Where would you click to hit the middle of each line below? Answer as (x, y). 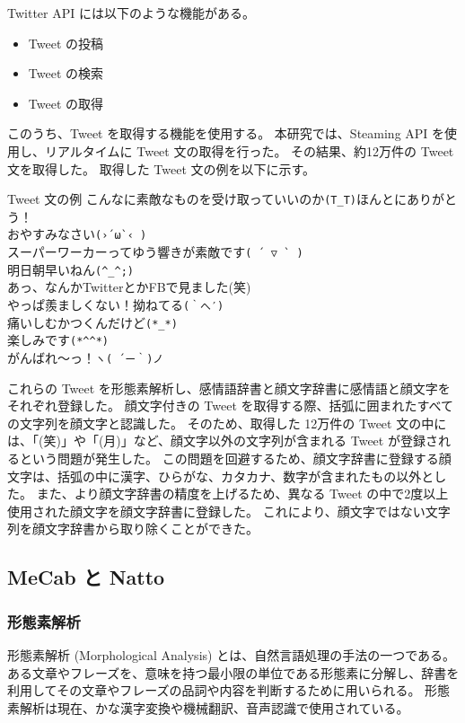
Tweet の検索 (66, 73)
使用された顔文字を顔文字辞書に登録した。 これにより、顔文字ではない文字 (229, 511)
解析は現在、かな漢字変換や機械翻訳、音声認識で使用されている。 (214, 707)
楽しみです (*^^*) (58, 340)
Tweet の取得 (66, 103)
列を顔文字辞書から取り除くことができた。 (133, 529)
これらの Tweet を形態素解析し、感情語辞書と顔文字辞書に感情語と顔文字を (229, 388)
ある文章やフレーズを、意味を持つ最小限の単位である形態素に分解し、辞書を (233, 672)
